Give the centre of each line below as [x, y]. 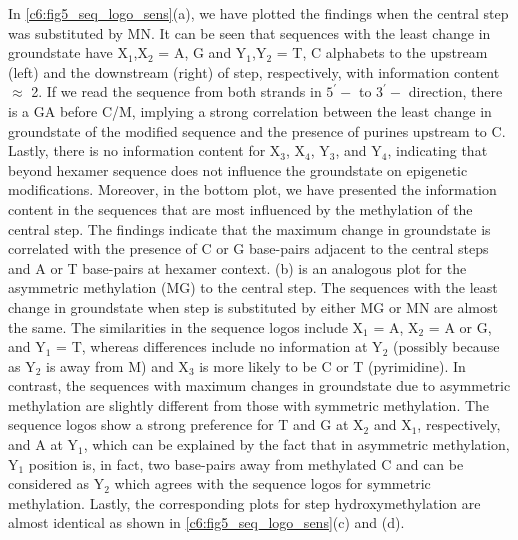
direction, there [455, 91]
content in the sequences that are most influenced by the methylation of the [240, 208]
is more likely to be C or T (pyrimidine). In [332, 365]
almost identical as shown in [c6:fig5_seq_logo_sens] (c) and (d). [206, 522]
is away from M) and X [117, 365]
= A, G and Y [202, 52]
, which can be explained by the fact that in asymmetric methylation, [296, 444]
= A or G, [460, 326]
